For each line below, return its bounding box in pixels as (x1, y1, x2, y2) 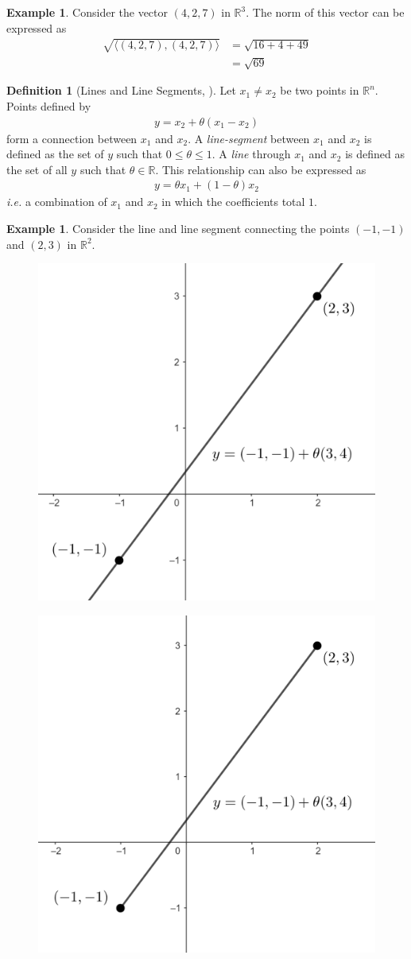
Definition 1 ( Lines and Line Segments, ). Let (6, 82, 236, 99)
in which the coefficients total (161, 193, 305, 210)
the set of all (6, 161, 68, 177)
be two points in (280, 82, 359, 99)
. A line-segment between (188, 130, 310, 146)
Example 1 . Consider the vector (6, 4, 169, 20)
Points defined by (6, 97, 91, 114)
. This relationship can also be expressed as (155, 161, 366, 177)
